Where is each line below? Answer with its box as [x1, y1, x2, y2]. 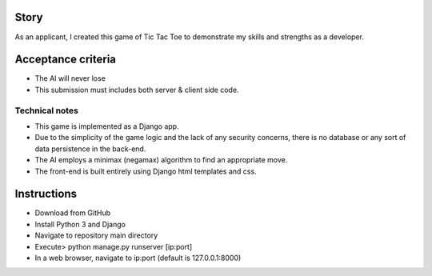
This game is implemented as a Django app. [34, 121, 179, 131]
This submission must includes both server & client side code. [34, 85, 239, 94]
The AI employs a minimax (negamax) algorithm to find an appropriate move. [34, 155, 288, 165]
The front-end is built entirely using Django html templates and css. [34, 166, 257, 176]
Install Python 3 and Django [34, 219, 126, 229]
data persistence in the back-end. [34, 144, 146, 154]
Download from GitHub [34, 208, 111, 218]
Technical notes [14, 105, 79, 116]
